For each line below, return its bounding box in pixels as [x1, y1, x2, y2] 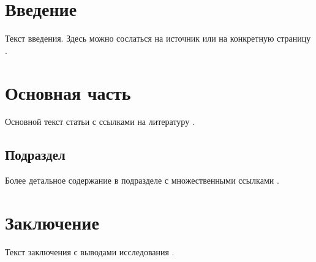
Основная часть [5, 80, 131, 105]
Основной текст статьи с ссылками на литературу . [5, 115, 195, 128]
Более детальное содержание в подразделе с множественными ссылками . [5, 174, 279, 187]
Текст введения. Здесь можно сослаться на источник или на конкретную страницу [5, 32, 311, 45]
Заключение [5, 210, 99, 235]
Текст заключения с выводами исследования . [5, 245, 175, 258]
